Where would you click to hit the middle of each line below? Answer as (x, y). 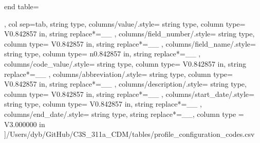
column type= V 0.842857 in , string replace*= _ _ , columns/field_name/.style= (130, 43)
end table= (22, 6)
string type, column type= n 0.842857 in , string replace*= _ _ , (103, 54)
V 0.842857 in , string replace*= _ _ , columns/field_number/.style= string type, (129, 34)
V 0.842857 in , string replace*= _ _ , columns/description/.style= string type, (125, 84)
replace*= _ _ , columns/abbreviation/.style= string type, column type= (118, 74)
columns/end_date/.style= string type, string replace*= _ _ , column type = (124, 114)
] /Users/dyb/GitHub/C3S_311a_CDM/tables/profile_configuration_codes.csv (129, 134)
